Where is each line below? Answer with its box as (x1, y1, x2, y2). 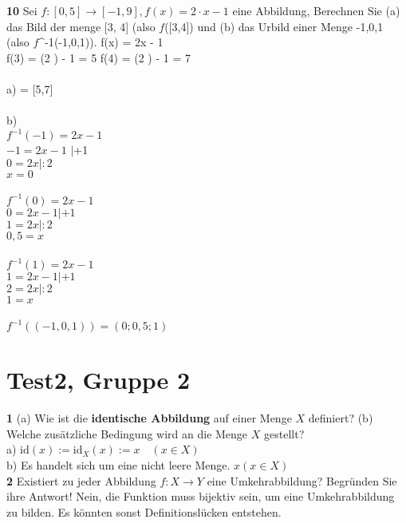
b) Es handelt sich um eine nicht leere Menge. (6, 457, 231, 473)
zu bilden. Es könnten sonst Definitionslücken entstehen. (6, 503, 282, 520)
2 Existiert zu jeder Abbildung (6, 472, 156, 489)
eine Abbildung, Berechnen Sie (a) (232, 2, 400, 18)
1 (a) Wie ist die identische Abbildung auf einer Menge (6, 410, 292, 426)
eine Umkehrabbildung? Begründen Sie (207, 472, 397, 489)
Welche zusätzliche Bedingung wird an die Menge (6, 425, 248, 442)
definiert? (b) (308, 410, 373, 426)
